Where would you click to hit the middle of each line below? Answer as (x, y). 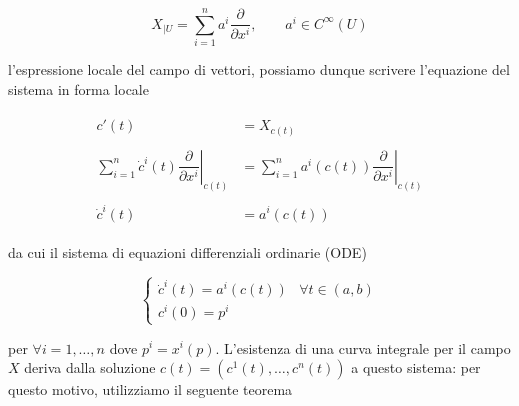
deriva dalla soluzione (90, 367)
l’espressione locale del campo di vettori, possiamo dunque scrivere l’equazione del (259, 69)
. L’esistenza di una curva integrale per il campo (363, 347)
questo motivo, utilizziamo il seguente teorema (150, 389)
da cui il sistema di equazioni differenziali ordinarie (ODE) (187, 251)
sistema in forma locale (78, 88)
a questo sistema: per (416, 367)
